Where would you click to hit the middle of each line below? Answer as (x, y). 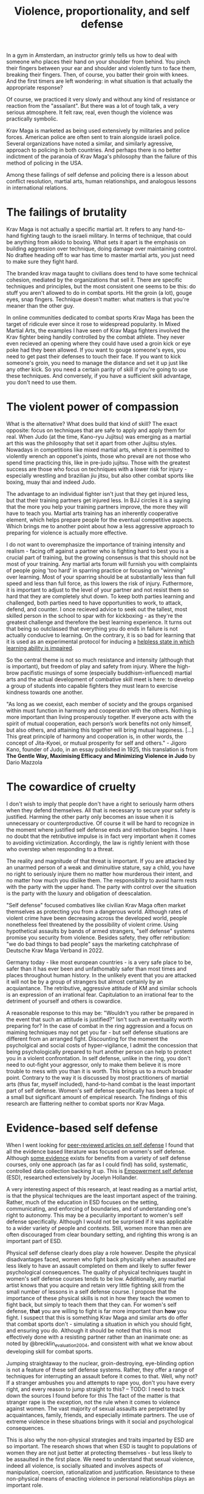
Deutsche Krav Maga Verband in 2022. (55, 951)
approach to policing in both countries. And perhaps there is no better (93, 150)
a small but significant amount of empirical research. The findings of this (97, 1097)
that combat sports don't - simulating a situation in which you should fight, (99, 1324)
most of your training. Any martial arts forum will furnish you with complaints (102, 564)
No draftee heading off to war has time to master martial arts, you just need (100, 255)
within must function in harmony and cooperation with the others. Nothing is (102, 710)
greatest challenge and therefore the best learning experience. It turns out (99, 622)
